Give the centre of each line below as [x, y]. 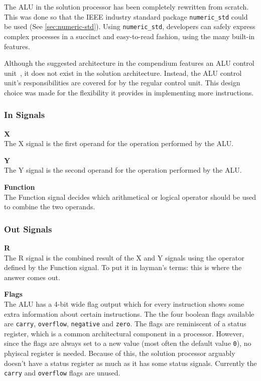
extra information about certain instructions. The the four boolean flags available [129, 313]
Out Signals [28, 229]
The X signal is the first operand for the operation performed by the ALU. [119, 143]
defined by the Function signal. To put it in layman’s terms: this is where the [123, 267]
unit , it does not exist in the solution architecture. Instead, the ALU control [123, 73]
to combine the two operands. [50, 207]
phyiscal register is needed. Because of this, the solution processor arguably [120, 353]
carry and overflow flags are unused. [62, 373]
